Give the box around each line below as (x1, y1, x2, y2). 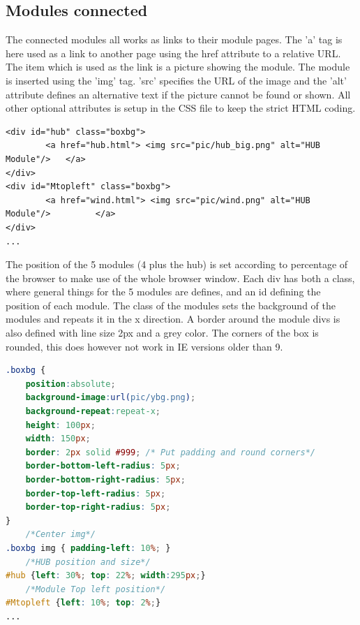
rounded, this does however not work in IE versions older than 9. (6, 339, 283, 353)
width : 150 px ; (25, 434, 91, 444)
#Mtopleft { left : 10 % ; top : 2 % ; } (6, 598, 161, 608)
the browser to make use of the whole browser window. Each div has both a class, (6, 270, 355, 285)
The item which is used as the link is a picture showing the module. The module (6, 59, 350, 74)
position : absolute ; (25, 378, 116, 389)
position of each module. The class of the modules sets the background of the (6, 297, 336, 312)
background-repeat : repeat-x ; (25, 406, 160, 417)
